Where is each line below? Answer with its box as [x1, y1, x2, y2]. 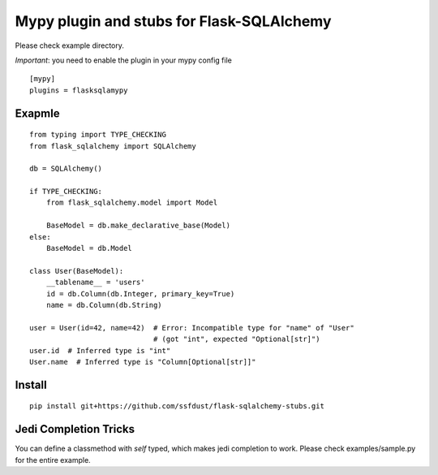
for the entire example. [15, 455, 91, 464]
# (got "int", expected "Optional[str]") [152, 335, 320, 344]
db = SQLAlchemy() [29, 164, 103, 174]
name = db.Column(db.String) [45, 300, 162, 309]
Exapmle [15, 106, 60, 120]
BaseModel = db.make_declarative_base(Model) [45, 221, 231, 231]
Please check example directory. [15, 41, 125, 50]
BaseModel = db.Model [45, 244, 133, 253]
